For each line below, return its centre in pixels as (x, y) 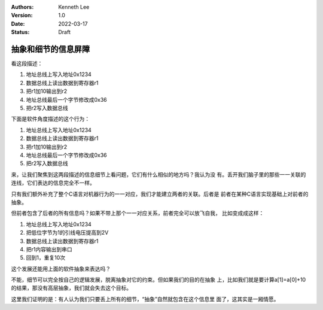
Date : (18, 23)
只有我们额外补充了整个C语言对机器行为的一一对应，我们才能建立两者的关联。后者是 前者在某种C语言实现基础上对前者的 (160, 194)
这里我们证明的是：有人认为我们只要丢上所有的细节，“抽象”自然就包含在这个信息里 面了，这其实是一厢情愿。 (145, 299)
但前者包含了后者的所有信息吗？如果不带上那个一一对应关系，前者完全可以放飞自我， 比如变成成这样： (138, 213)
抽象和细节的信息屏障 (50, 49)
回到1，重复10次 (46, 258)
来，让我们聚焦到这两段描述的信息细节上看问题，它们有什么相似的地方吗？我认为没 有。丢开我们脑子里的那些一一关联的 (159, 174)
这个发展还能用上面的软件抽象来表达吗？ (61, 269)
